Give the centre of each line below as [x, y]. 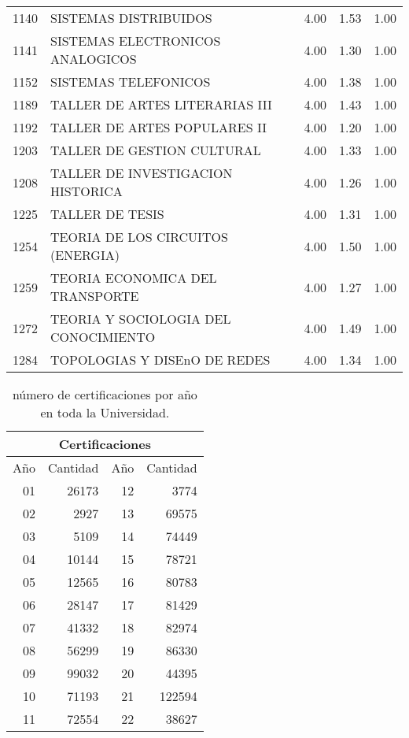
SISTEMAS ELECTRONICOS [136, 41]
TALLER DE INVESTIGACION [142, 173]
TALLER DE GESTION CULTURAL [156, 150]
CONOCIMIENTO [103, 337]
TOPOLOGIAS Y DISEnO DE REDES [160, 360]
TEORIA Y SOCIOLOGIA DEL [141, 319]
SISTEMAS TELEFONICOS [131, 82]
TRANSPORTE [95, 296]
